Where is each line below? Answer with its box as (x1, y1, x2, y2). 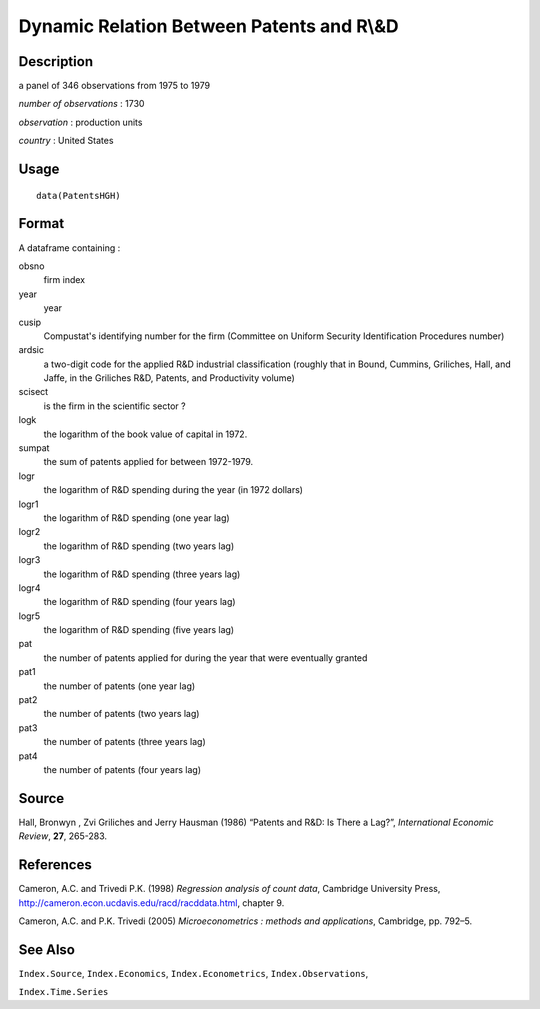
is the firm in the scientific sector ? (43, 400, 186, 412)
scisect (18, 386, 49, 398)
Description (18, 53, 94, 70)
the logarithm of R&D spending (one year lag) (43, 511, 230, 524)
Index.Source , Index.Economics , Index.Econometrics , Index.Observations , (18, 967, 369, 979)
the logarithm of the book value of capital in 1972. (43, 428, 248, 440)
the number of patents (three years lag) (43, 736, 207, 748)
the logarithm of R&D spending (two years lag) (43, 540, 235, 552)
